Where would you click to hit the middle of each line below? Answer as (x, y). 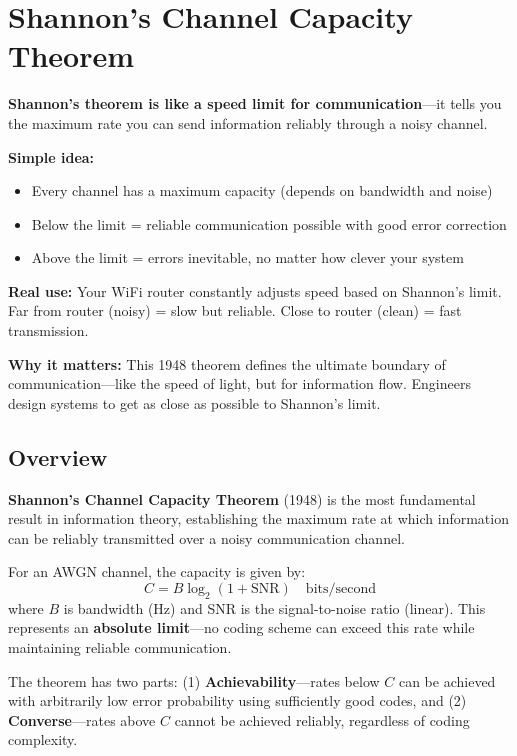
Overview (58, 456)
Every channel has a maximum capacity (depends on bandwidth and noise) (262, 190)
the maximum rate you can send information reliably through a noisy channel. (248, 122)
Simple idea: (51, 156)
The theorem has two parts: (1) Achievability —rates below (194, 680)
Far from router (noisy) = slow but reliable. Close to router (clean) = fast (235, 310)
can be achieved (447, 680)
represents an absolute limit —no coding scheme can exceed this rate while (241, 627)
